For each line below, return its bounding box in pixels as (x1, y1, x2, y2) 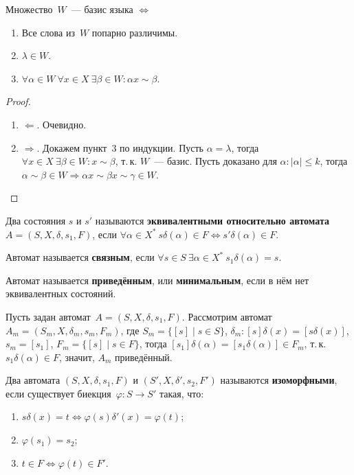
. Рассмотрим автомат (181, 309, 272, 323)
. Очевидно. (36, 117, 87, 131)
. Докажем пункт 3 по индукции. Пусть (36, 140, 203, 154)
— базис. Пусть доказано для (154, 154, 277, 168)
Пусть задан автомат (5, 309, 91, 323)
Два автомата (5, 373, 60, 387)
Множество (5, 2, 53, 16)
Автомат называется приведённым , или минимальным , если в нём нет (5, 273, 309, 287)
